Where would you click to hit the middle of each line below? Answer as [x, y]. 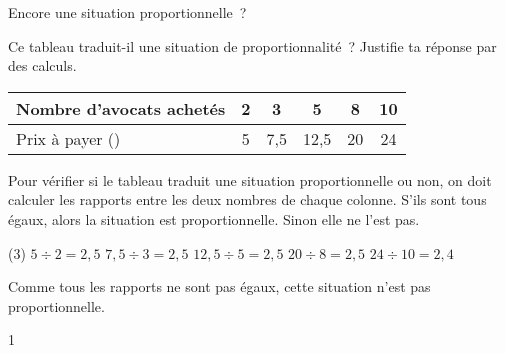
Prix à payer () [68, 138]
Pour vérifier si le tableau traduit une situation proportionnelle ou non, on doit [250, 179]
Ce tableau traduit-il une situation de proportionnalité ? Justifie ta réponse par [252, 45]
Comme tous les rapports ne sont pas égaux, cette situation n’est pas [219, 286]
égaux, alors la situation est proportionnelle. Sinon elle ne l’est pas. [214, 218]
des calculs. [42, 65]
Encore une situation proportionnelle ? [127, 12]
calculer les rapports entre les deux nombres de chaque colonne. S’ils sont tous [247, 199]
